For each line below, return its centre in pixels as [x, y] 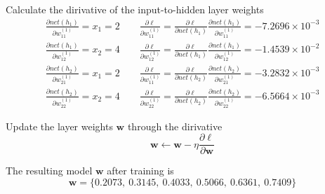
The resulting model [49, 171]
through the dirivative [175, 126]
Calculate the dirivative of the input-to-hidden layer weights [135, 9]
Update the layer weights [59, 126]
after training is [140, 171]
